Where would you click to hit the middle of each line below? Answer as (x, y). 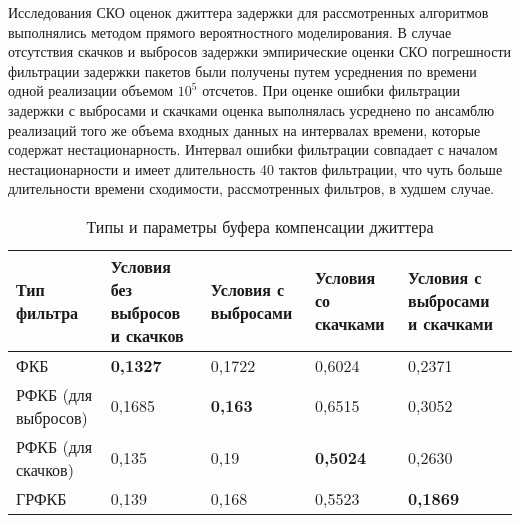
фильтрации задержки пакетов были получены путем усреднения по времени (242, 70)
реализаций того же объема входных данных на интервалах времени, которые (244, 129)
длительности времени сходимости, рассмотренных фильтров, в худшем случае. (251, 188)
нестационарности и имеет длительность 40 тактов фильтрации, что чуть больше (255, 168)
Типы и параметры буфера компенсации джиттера (260, 226)
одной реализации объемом (91, 90)
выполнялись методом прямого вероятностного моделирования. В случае (230, 31)
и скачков (147, 335)
